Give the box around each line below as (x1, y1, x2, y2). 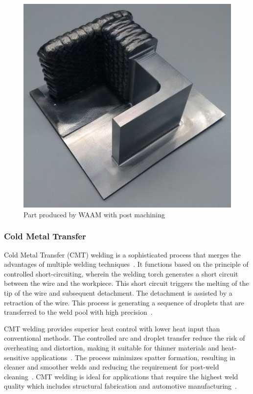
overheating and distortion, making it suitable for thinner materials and (4, 342, 219, 352)
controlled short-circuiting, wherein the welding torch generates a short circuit (4, 268, 238, 278)
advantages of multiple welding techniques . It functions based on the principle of (4, 259, 249, 269)
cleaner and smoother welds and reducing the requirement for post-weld (4, 362, 219, 372)
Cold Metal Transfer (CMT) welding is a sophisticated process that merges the (4, 249, 241, 259)
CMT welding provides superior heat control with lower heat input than (4, 323, 220, 333)
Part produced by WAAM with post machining (23, 209, 165, 219)
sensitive (4, 352, 29, 362)
